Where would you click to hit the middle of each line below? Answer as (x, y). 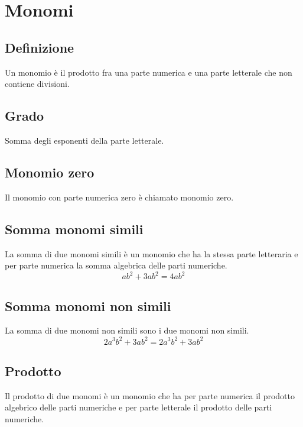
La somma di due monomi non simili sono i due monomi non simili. (127, 330)
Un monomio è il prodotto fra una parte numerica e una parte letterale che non (149, 72)
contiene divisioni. (37, 84)
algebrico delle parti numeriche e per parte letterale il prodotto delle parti (139, 407)
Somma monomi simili (74, 229)
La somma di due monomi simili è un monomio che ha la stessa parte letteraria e (151, 253)
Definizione (40, 47)
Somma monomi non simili (88, 305)
